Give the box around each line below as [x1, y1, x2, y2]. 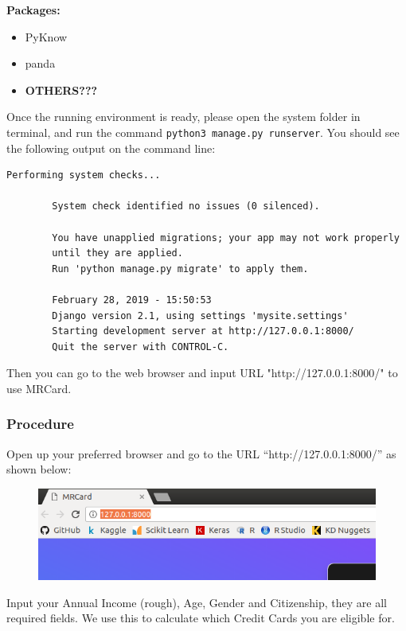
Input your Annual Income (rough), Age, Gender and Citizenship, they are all [6, 594, 387, 610]
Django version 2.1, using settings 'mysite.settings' [52, 310, 349, 321]
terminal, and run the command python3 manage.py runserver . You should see [6, 123, 400, 140]
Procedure [6, 414, 74, 434]
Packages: [6, 2, 61, 18]
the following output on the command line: [6, 139, 216, 156]
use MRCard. [6, 380, 72, 396]
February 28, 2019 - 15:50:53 [52, 294, 212, 306]
